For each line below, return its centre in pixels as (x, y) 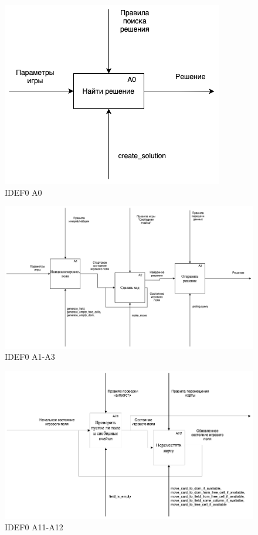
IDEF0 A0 (23, 192)
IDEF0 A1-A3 (30, 357)
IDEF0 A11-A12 (34, 527)
